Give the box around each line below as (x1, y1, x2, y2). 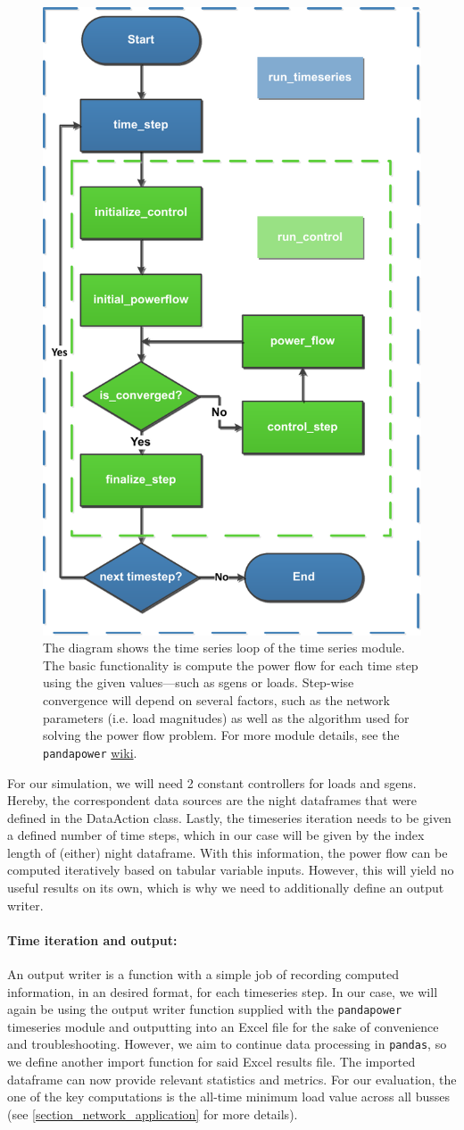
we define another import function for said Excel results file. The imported (7, 1052, 416, 1071)
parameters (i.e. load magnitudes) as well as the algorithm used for (43, 708, 410, 727)
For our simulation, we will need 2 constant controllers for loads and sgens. (7, 773, 417, 792)
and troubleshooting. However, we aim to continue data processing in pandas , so (7, 1034, 447, 1053)
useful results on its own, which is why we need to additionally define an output (7, 878, 444, 897)
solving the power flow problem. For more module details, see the (43, 726, 400, 744)
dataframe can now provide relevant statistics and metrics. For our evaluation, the (7, 1069, 457, 1088)
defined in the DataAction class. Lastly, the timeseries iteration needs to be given (7, 808, 452, 827)
